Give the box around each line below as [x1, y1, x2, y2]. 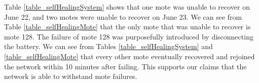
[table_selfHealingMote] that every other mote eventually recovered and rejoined [4, 51, 255, 61]
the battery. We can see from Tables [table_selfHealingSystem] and [4, 41, 213, 52]
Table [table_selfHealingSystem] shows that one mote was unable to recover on [4, 2, 250, 12]
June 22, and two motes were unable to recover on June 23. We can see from [4, 11, 242, 22]
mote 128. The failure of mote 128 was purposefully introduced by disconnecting [4, 31, 253, 41]
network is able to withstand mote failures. [4, 71, 137, 81]
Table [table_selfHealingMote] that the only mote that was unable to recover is [4, 21, 251, 32]
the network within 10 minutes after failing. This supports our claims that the [4, 61, 247, 71]
